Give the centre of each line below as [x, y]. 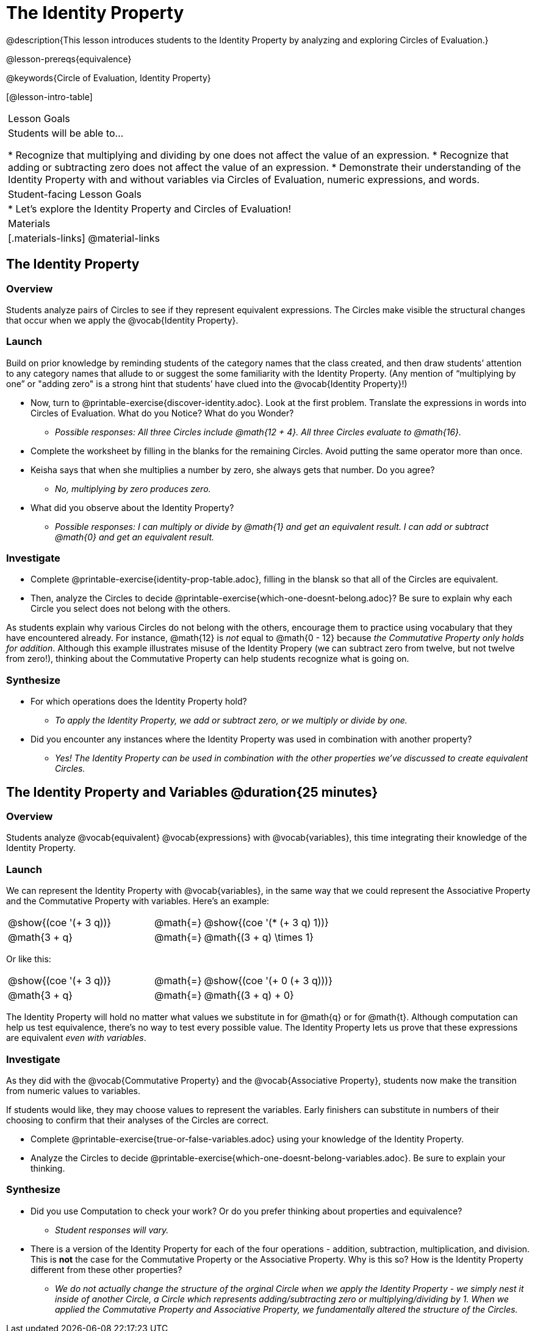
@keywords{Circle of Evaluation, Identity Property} [109, 78]
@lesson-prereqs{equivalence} [69, 59]
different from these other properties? [106, 1269]
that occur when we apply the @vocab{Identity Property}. [122, 320]
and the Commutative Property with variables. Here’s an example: [138, 901]
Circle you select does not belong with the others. [131, 609]
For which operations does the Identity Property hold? [139, 702]
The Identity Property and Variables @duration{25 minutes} [192, 792]
